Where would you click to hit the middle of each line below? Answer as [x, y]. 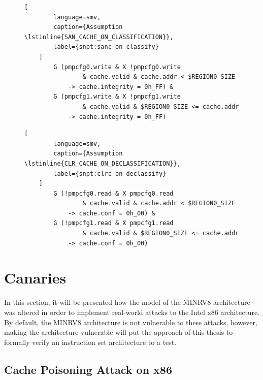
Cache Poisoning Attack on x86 [88, 369]
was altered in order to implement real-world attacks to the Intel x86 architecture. [132, 312]
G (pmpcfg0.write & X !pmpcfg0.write [117, 67]
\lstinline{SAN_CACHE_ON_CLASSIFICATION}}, [99, 37]
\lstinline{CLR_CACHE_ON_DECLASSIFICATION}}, [103, 163]
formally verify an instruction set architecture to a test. [90, 342]
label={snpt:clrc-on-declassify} [110, 173]
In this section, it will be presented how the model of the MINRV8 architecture [127, 302]
